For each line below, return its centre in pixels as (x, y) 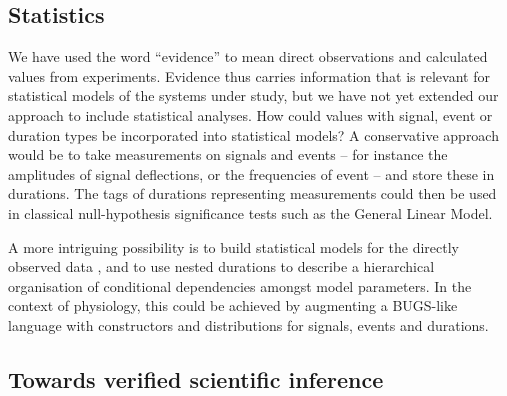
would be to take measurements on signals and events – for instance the (228, 154)
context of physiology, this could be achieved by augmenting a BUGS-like (233, 305)
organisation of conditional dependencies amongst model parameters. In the (240, 285)
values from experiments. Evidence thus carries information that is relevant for (249, 75)
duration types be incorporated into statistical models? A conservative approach (253, 134)
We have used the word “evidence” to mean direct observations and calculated (248, 56)
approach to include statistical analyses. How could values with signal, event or (250, 114)
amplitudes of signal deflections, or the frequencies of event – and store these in (251, 173)
